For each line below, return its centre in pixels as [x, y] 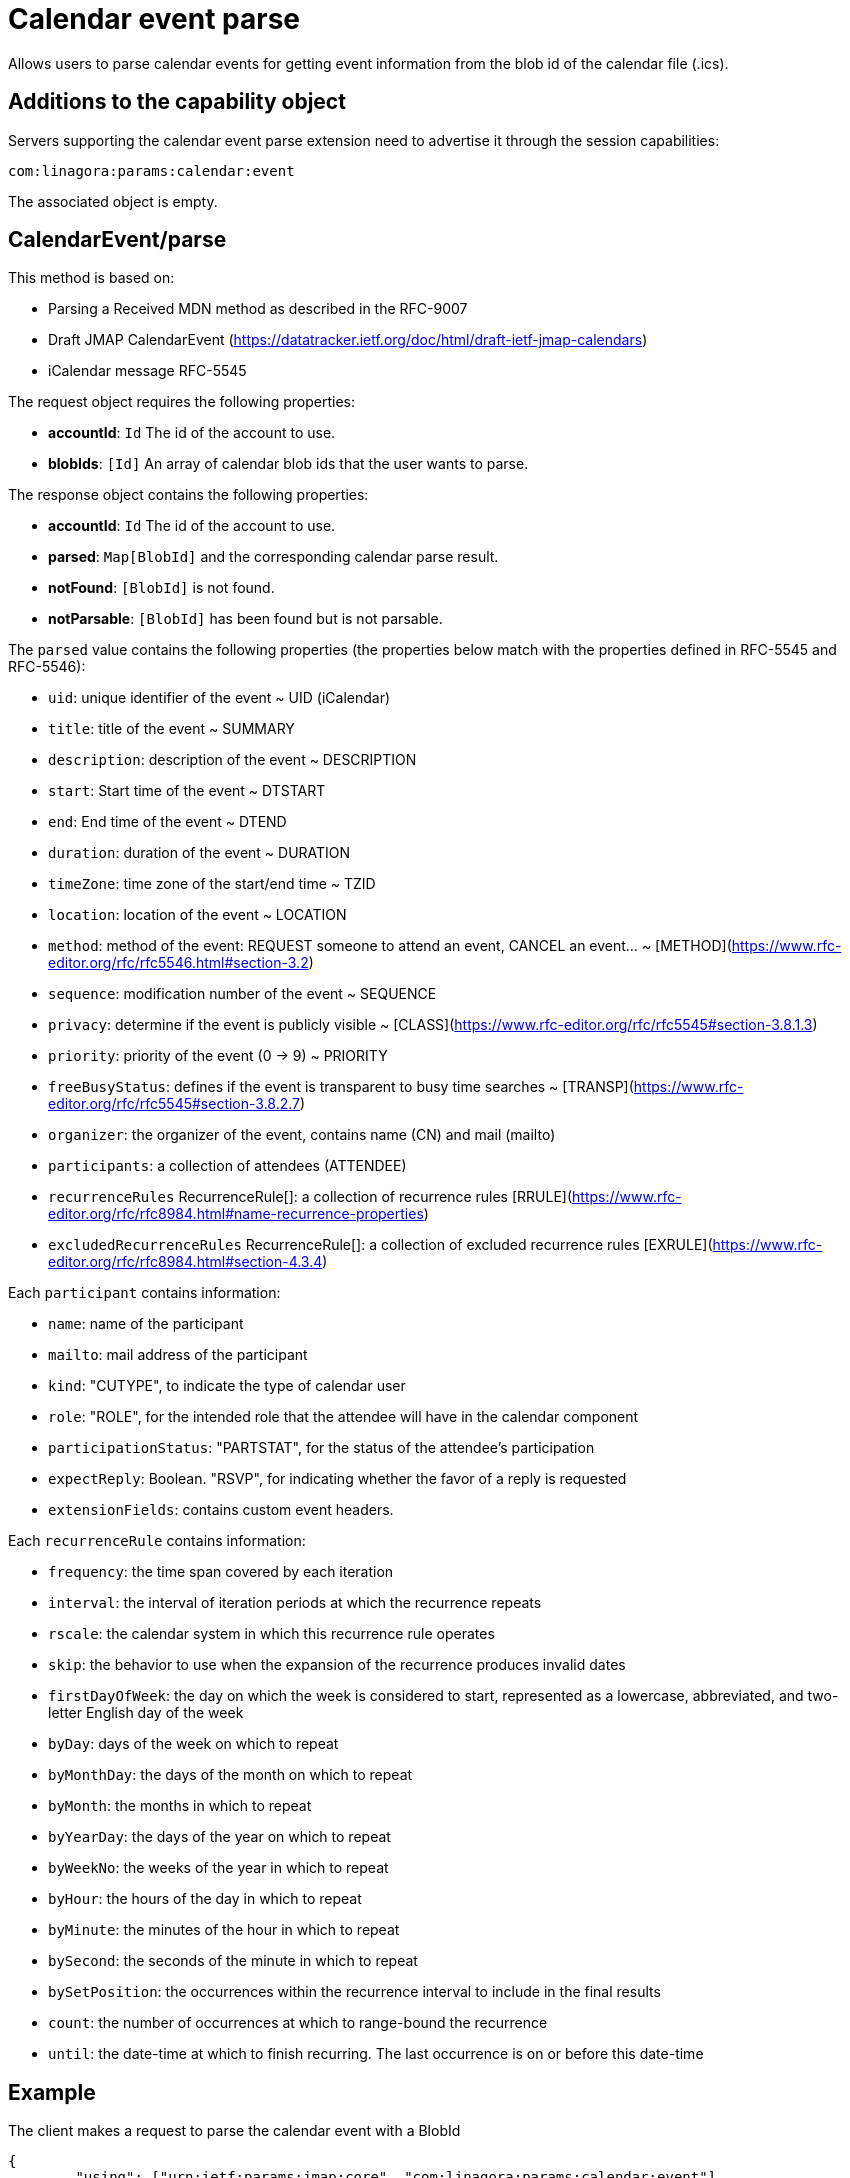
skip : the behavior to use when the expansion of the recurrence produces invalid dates [337, 1665]
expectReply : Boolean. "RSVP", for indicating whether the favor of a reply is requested [337, 1479]
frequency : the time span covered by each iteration [221, 1572]
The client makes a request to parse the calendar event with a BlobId [234, 2131]
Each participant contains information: [144, 1293]
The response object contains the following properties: [188, 495]
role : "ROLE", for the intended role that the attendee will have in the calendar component [343, 1417]
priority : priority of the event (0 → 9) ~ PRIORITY [218, 1056]
